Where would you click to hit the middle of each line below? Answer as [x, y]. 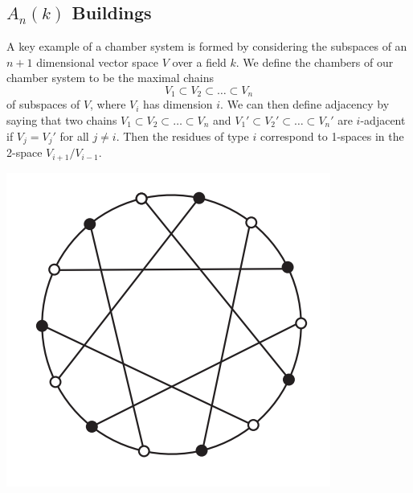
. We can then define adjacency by [305, 104]
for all [74, 136]
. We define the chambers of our [315, 62]
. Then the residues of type [182, 136]
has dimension [178, 104]
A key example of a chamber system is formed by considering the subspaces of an [207, 46]
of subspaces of [43, 104]
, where [108, 104]
